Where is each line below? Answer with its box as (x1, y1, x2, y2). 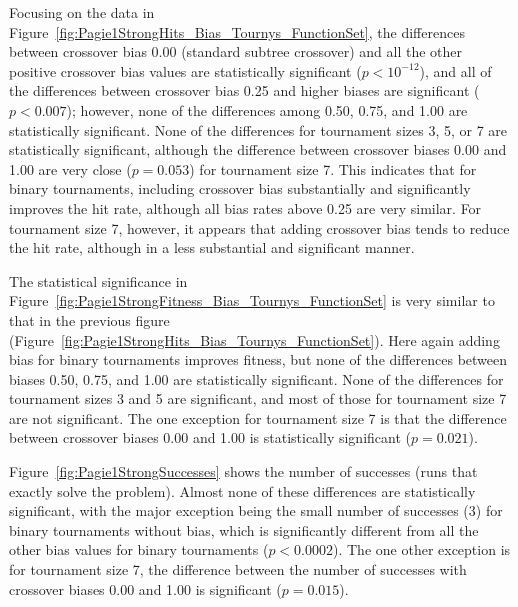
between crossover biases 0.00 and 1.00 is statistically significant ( (9, 427, 411, 448)
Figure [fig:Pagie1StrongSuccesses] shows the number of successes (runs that (9, 461, 478, 482)
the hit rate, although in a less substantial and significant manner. (9, 237, 415, 258)
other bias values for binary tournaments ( (9, 539, 269, 560)
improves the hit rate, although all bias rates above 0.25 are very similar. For (9, 197, 482, 218)
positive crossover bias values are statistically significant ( (9, 60, 362, 81)
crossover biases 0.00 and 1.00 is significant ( (9, 578, 282, 599)
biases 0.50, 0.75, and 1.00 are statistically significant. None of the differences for (9, 368, 504, 389)
